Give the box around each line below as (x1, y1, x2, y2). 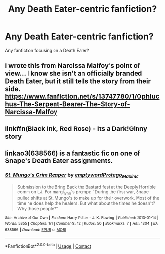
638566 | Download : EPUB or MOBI (5, 227, 66, 232)
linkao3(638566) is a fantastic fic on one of (5, 149, 140, 158)
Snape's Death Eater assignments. (5, 157, 113, 165)
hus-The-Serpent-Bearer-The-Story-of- (5, 100, 130, 109)
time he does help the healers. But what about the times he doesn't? (17, 200, 156, 206)
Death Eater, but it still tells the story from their (5, 77, 151, 86)
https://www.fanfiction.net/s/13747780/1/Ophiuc (5, 93, 160, 101)
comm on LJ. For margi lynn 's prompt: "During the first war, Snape (17, 189, 149, 196)
